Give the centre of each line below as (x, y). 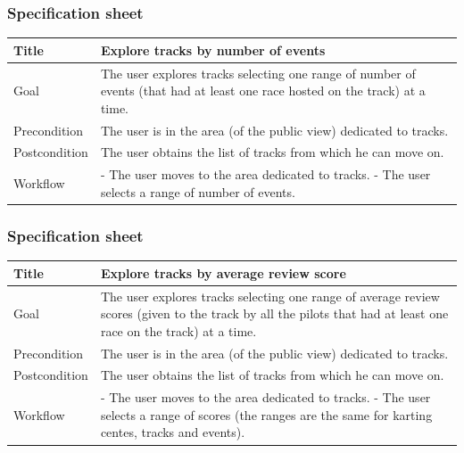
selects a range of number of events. (198, 191)
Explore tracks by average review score (223, 272)
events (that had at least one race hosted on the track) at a (263, 91)
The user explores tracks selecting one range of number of (258, 73)
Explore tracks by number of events (213, 49)
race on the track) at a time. (178, 330)
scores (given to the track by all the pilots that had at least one (274, 313)
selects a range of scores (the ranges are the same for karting (266, 414)
